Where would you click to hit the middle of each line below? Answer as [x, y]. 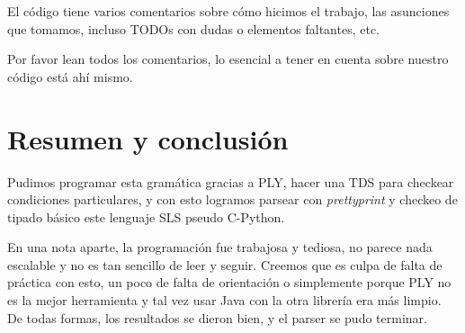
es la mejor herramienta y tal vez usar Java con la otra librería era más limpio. [224, 300]
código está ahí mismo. [70, 76]
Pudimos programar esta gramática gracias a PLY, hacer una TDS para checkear [231, 181]
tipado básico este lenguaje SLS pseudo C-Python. [146, 216]
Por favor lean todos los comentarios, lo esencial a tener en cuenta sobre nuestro [228, 59]
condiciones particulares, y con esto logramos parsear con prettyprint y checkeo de [232, 199]
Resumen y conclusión [148, 138]
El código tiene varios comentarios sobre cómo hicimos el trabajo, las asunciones [228, 11]
